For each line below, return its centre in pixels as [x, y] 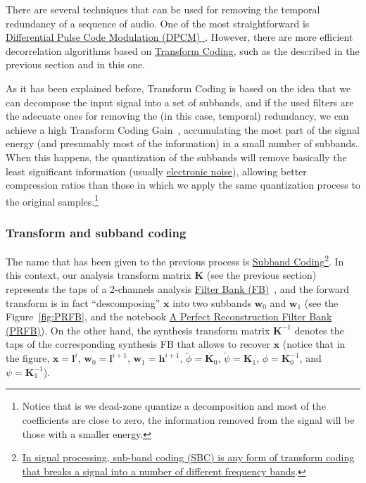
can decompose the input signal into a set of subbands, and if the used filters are [180, 102]
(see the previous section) [261, 275]
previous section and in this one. [76, 64]
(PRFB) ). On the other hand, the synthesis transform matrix [138, 330]
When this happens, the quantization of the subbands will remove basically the [176, 157]
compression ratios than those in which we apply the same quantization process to [183, 185]
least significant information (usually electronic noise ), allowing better [156, 171]
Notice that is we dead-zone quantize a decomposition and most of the [174, 406]
